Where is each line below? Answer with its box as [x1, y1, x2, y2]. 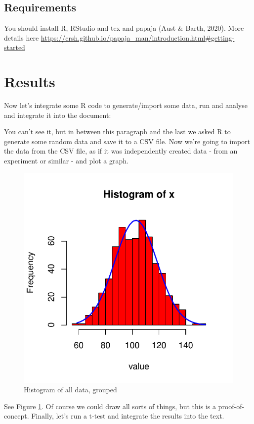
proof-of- [218, 401, 245, 411]
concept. [4, 411, 29, 421]
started [4, 42, 25, 53]
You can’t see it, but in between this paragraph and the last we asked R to [4, 126, 231, 137]
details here [4, 32, 39, 43]
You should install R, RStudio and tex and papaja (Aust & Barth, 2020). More [4, 23, 244, 33]
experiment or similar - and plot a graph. [4, 156, 128, 166]
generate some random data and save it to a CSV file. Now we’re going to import [4, 136, 251, 146]
